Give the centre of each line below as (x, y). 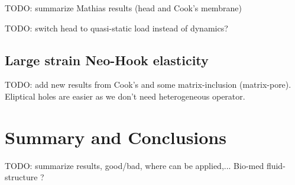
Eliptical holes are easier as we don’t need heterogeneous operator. (125, 96)
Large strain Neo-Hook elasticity (107, 60)
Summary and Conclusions (116, 137)
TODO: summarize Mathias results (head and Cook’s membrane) (123, 8)
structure (21, 177)
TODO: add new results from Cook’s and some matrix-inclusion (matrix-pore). (148, 84)
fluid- (276, 165)
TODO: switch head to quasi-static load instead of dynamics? (116, 28)
